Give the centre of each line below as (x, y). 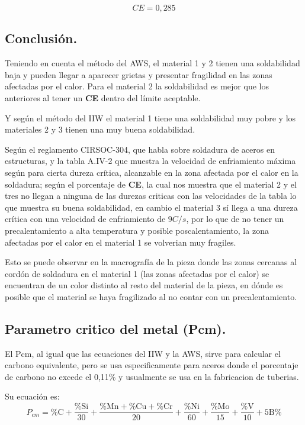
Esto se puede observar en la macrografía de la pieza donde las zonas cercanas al (151, 262)
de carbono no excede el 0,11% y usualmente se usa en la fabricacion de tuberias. (152, 376)
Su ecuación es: (32, 396)
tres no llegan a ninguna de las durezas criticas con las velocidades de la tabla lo (151, 196)
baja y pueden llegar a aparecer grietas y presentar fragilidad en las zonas (139, 74)
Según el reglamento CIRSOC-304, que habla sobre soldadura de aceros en (140, 149)
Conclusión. (41, 38)
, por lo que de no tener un (235, 219)
